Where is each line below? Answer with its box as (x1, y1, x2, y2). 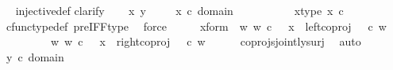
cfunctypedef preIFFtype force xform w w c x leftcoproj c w (6, 17, 387, 34)
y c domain (6, 48, 64, 64)
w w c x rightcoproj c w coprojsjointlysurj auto (50, 33, 361, 50)
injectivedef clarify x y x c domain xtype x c (15, 2, 344, 18)
